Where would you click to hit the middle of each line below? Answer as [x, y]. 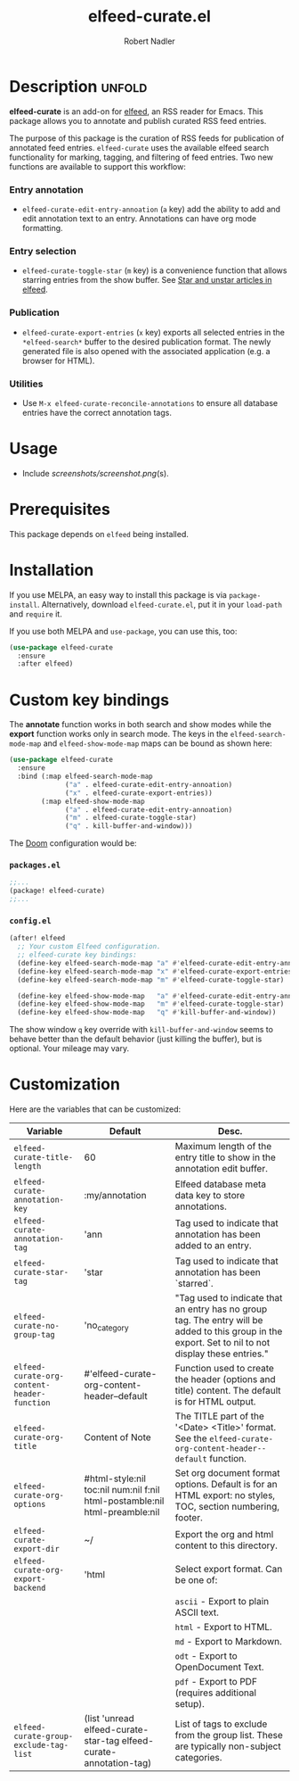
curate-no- [36, 1326]
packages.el [35, 866]
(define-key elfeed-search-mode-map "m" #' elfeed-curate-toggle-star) [151, 980]
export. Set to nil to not [222, 1343]
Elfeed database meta [221, 1184]
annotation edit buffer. [222, 1169]
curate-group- [44, 1736]
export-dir [36, 1549]
